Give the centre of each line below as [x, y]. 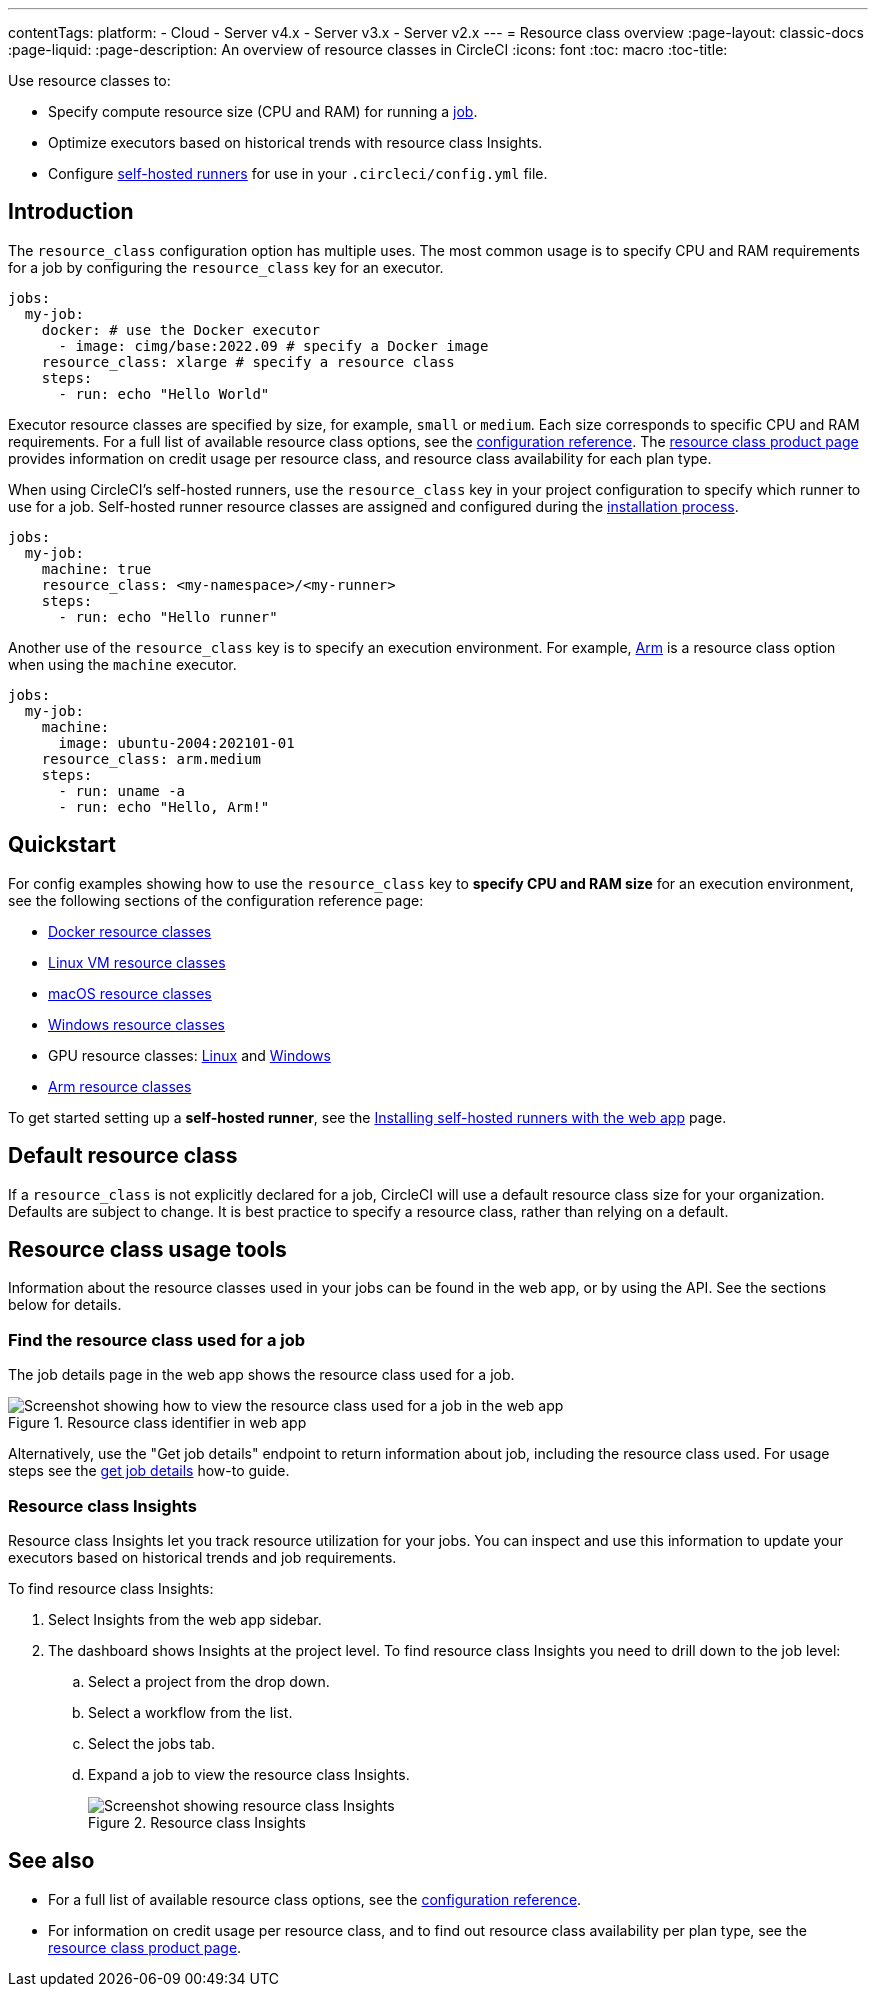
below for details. [65, 1305]
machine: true [96, 568]
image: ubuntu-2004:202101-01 [176, 742]
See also [51, 1861]
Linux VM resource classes [137, 962]
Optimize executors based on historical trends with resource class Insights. [295, 142]
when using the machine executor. [122, 664]
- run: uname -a [122, 790]
